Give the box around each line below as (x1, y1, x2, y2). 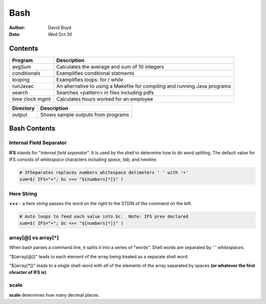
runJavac (12, 83, 34, 90)
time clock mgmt (12, 95, 51, 102)
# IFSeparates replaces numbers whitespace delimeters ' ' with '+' (19, 170, 189, 175)
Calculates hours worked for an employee (56, 95, 153, 102)
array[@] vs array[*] (9, 234, 59, 241)
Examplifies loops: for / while (56, 76, 124, 83)
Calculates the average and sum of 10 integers (56, 63, 165, 70)
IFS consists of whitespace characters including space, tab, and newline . (9, 156, 158, 162)
